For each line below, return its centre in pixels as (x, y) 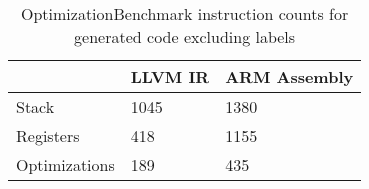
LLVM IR (170, 76)
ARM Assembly (289, 76)
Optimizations (65, 164)
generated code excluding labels (185, 36)
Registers (48, 135)
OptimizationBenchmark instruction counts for (184, 13)
